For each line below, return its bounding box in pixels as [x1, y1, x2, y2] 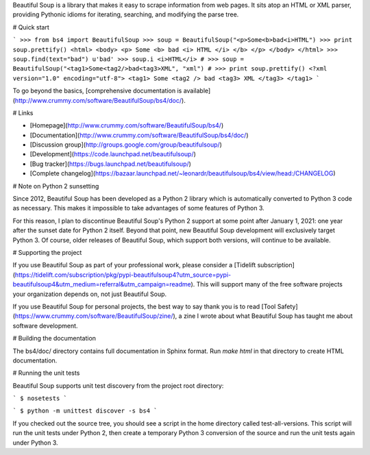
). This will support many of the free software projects [190, 280, 343, 288]
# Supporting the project [12, 248, 82, 256]
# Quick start [12, 23, 49, 31]
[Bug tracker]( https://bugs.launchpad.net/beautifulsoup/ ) [29, 160, 192, 168]
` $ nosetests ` [12, 395, 68, 402]
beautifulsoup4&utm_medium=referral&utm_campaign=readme [12, 280, 191, 288]
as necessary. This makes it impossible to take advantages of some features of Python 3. [12, 204, 265, 212]
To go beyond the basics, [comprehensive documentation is [12, 86, 182, 95]
